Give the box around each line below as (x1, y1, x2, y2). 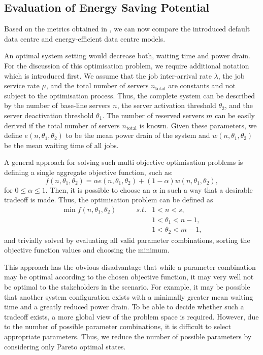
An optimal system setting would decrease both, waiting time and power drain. (4, 50, 250, 61)
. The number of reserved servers (102, 110, 204, 120)
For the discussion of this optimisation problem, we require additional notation (4, 60, 249, 70)
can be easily (215, 110, 255, 120)
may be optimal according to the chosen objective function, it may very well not (4, 271, 254, 282)
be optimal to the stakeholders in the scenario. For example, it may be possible (4, 281, 250, 292)
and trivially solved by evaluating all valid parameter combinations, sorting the (4, 234, 250, 245)
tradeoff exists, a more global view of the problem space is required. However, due (4, 311, 259, 322)
